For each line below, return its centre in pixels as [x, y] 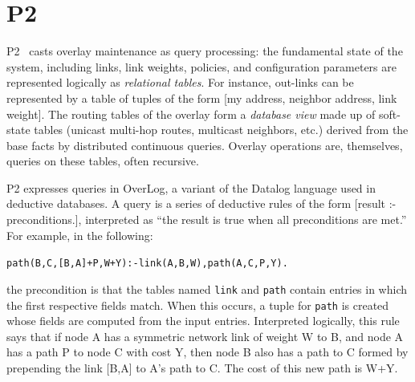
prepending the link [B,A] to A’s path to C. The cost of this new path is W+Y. [202, 368]
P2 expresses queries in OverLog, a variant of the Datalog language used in [191, 187]
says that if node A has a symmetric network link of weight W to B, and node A [205, 336]
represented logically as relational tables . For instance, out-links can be [180, 82]
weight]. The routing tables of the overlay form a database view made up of [191, 114]
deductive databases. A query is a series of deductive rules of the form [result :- [201, 203]
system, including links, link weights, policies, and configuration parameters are [201, 66]
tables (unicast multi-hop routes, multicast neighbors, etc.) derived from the [221, 130]
